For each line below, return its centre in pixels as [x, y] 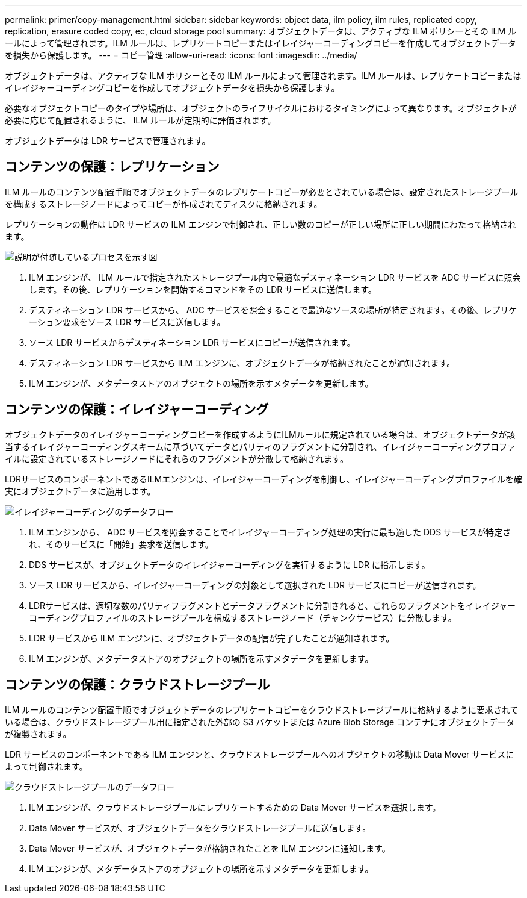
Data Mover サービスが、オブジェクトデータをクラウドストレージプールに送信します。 [200, 828]
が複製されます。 [38, 734]
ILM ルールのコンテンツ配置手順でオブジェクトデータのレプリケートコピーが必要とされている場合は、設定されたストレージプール [262, 192]
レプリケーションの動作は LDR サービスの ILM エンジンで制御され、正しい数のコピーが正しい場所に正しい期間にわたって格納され [261, 224]
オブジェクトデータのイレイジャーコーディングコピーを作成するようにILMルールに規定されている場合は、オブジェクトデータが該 [260, 434]
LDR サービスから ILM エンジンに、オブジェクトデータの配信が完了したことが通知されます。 [212, 638]
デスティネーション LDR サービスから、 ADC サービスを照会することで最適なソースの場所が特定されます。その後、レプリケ [273, 310]
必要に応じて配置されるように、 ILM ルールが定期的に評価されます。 [140, 120]
